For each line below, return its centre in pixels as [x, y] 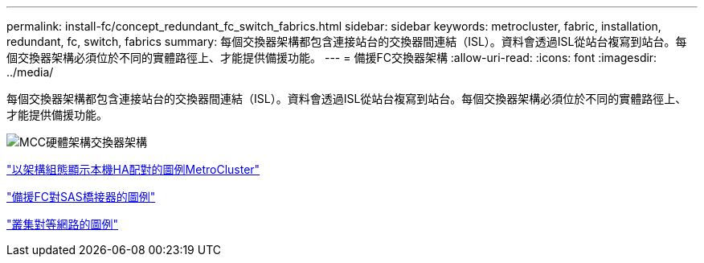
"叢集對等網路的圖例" [63, 224]
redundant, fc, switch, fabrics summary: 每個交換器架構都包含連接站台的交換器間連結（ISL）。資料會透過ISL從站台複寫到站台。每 [347, 41]
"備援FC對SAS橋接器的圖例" [81, 197]
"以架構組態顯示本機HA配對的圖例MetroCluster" [133, 169]
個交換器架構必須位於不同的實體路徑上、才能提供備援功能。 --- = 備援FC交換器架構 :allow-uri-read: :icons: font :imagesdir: [332, 58]
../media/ [30, 72]
